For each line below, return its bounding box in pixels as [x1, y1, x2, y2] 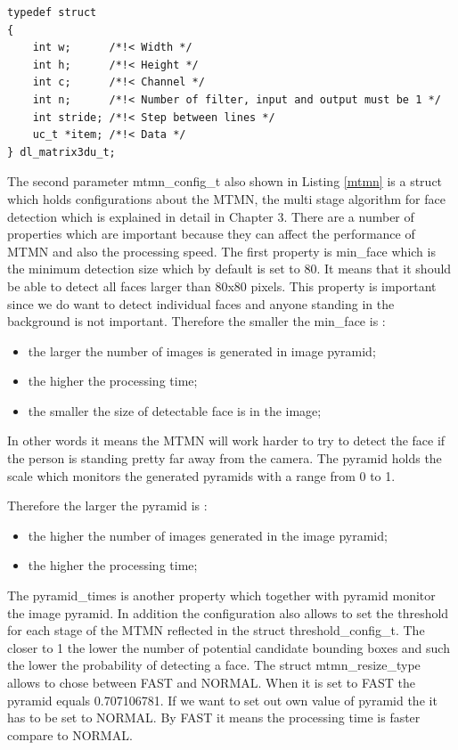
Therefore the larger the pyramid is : [7, 496, 208, 515]
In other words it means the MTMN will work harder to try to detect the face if [7, 431, 446, 450]
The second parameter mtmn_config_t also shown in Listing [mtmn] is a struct [7, 172, 443, 191]
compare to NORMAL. [7, 725, 133, 744]
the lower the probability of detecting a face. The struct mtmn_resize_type [7, 656, 421, 674]
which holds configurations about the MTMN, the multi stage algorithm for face [7, 189, 446, 208]
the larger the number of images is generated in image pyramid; [28, 341, 376, 360]
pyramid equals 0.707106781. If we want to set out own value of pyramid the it [7, 690, 438, 709]
